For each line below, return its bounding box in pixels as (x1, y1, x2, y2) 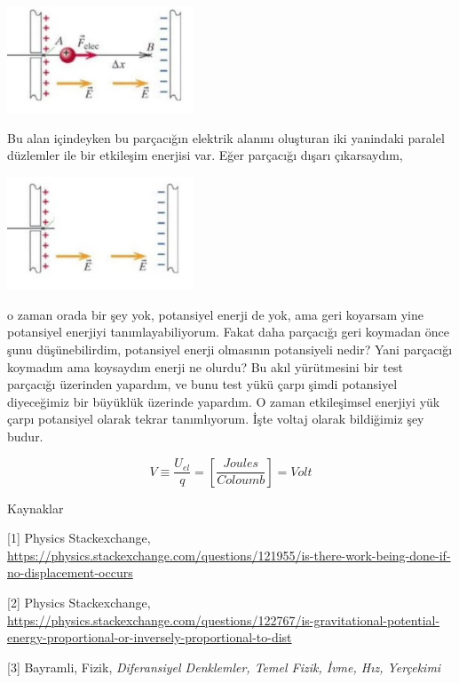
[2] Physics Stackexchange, (7, 593, 151, 612)
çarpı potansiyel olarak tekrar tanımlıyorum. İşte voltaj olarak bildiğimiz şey (7, 409, 424, 428)
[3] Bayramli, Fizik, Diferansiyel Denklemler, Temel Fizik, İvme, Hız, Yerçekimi (7, 657, 441, 676)
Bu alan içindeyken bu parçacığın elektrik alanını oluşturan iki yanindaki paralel (7, 128, 445, 147)
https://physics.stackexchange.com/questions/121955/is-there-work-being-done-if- (7, 545, 451, 564)
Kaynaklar (7, 498, 64, 517)
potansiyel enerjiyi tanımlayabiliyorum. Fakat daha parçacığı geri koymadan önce (7, 322, 449, 341)
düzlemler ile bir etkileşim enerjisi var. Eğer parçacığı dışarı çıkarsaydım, (7, 146, 403, 164)
